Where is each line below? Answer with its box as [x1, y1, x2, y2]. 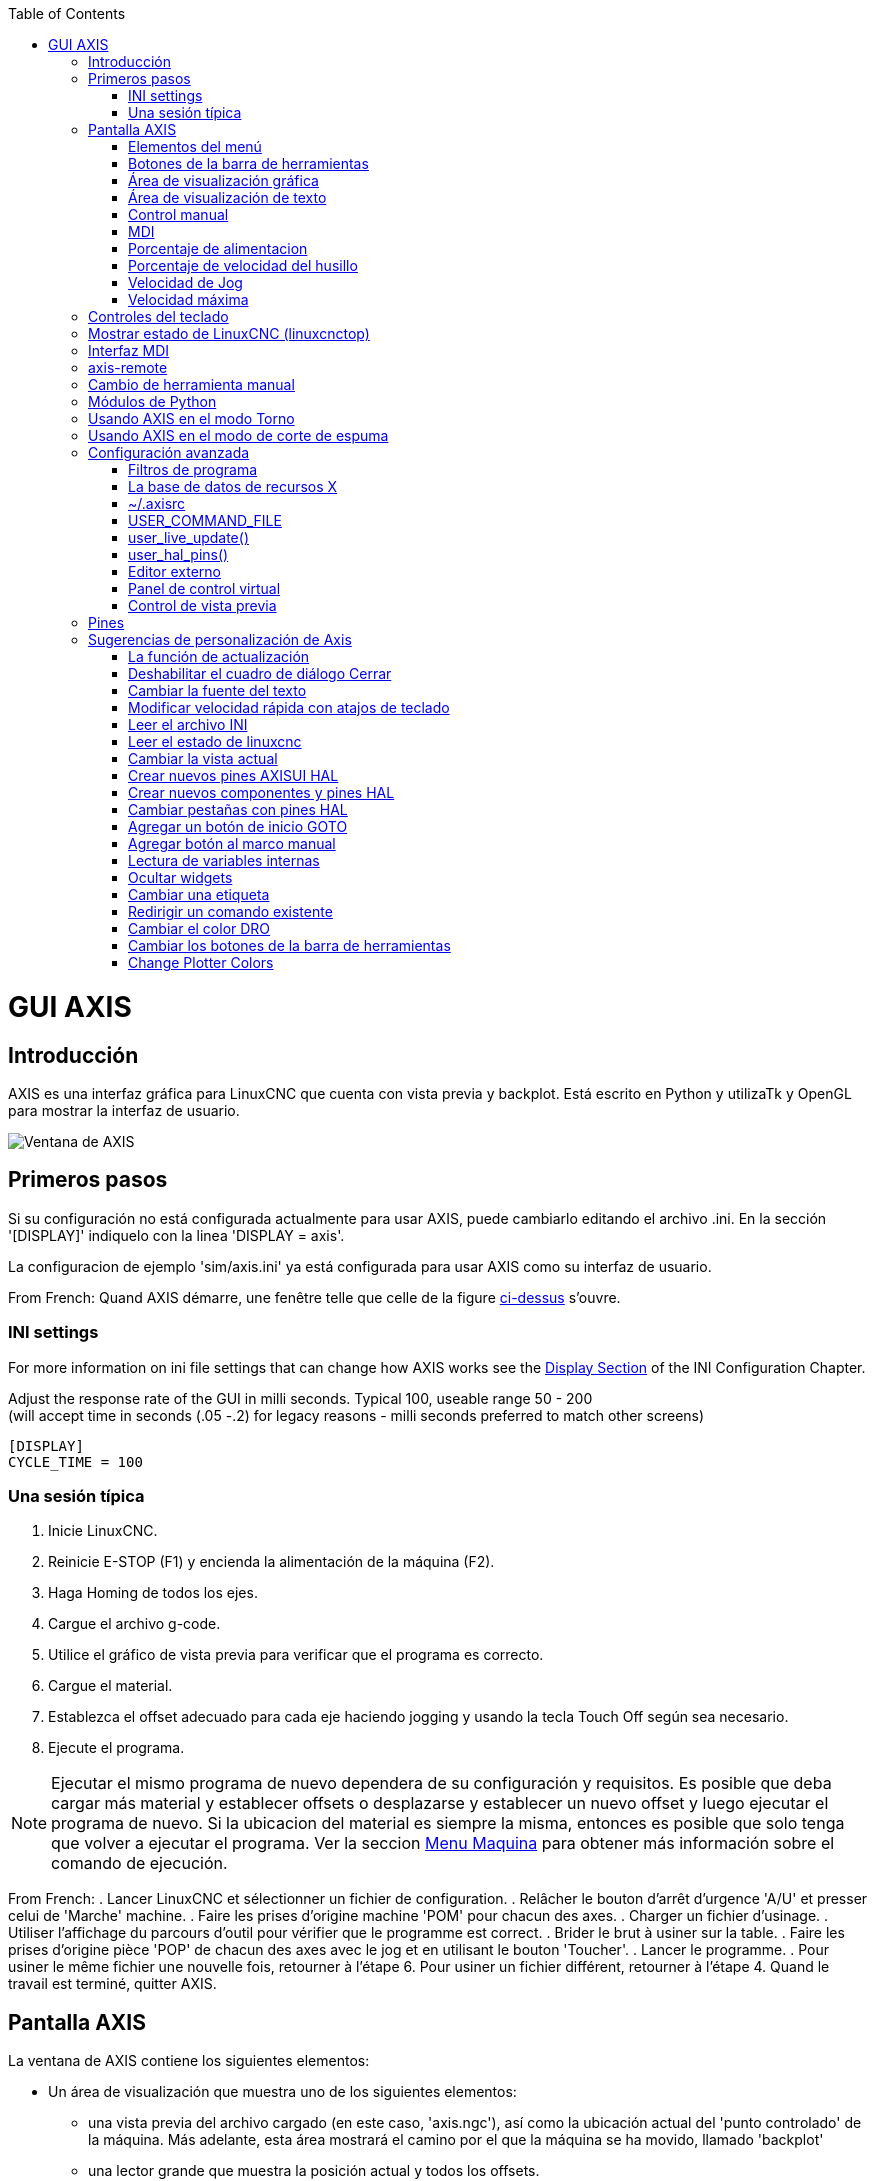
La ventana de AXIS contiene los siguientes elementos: [8, 2052, 370, 2070]
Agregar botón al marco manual [128, 835, 336, 852]
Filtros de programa [128, 461, 258, 478]
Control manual [128, 206, 229, 223]
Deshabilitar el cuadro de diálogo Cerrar [128, 665, 392, 682]
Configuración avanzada [88, 444, 250, 461]
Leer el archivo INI [128, 716, 248, 733]
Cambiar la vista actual [128, 750, 278, 767]
